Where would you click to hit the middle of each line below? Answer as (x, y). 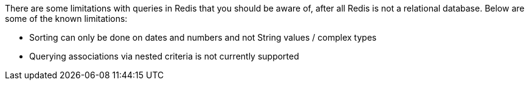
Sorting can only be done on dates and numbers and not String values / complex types (203, 37)
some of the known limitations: (66, 19)
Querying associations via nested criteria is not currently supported (164, 56)
